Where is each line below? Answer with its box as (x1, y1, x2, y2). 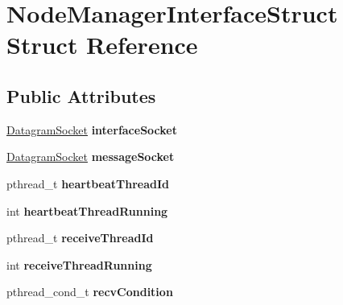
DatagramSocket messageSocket (6, 148, 175, 165)
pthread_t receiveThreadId (6, 229, 154, 246)
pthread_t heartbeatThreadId (6, 175, 170, 192)
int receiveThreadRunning (6, 256, 152, 273)
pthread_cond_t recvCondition (6, 283, 173, 300)
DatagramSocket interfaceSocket (6, 121, 177, 138)
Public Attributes (6, 83, 156, 108)
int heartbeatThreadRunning (6, 202, 168, 219)
